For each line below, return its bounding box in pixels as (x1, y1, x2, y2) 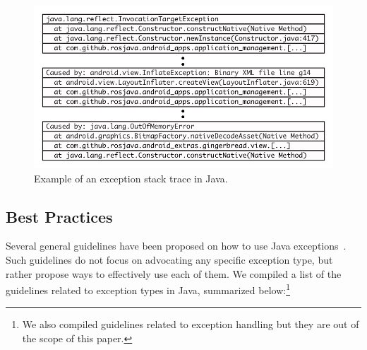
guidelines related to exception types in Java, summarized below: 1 (6, 281, 290, 297)
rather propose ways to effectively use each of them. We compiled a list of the (6, 266, 342, 281)
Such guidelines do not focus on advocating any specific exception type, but (6, 252, 333, 267)
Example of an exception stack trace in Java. (34, 170, 228, 185)
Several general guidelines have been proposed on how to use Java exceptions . (6, 238, 347, 253)
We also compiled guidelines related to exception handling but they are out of (22, 317, 359, 332)
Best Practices (6, 205, 113, 227)
